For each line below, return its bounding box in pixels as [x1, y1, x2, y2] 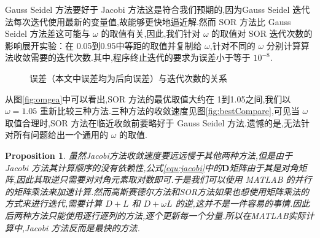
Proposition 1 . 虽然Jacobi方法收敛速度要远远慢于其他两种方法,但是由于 [5, 148, 293, 161]
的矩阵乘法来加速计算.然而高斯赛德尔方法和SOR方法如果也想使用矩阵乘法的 [5, 185, 310, 198]
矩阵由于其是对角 [229, 161, 299, 174]
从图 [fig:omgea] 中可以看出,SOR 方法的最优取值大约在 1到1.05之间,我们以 [5, 92, 291, 105]
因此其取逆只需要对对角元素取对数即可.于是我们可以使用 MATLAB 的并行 [16, 173, 312, 186]
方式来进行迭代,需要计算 [5, 197, 103, 210]
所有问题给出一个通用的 [13, 128, 108, 141]
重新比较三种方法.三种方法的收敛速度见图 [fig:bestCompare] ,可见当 [39, 104, 300, 117]
